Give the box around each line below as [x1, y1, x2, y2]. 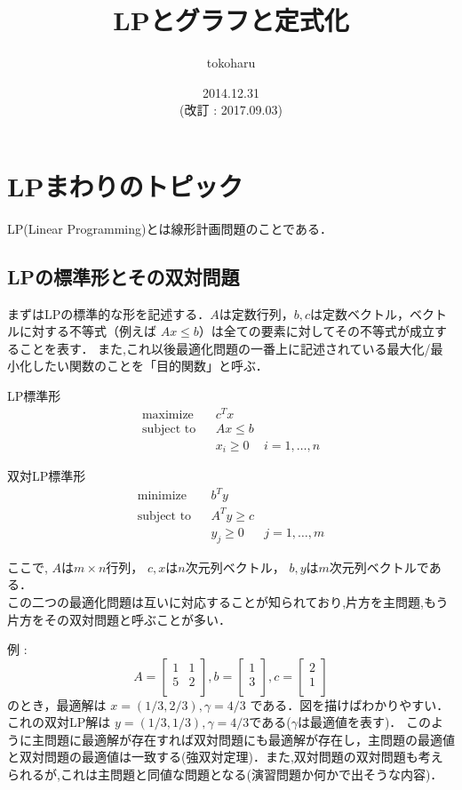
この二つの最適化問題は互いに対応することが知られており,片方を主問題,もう [7, 592, 449, 610]
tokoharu [206, 53, 256, 72]
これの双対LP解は [7, 713, 111, 731]
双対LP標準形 [7, 467, 86, 485]
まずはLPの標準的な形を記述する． [7, 304, 211, 323]
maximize [141, 408, 194, 421]
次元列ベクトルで [329, 557, 429, 576]
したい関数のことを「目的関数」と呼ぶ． [31, 356, 268, 375]
